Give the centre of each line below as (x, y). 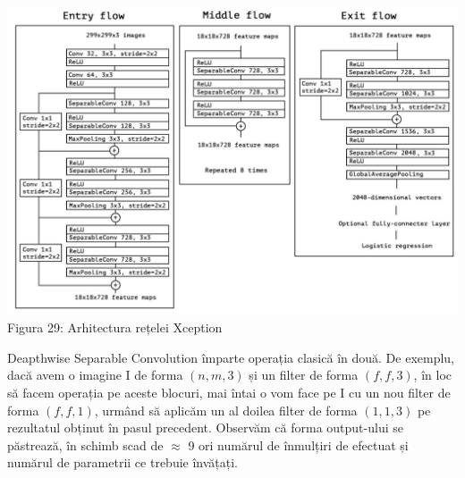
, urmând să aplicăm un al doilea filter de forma (226, 410)
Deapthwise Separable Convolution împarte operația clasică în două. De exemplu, (231, 357)
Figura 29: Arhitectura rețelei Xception (115, 327)
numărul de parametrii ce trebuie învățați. (123, 462)
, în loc (433, 375)
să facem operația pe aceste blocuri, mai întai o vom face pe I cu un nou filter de (229, 392)
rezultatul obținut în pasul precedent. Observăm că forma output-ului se (205, 428)
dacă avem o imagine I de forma (95, 375)
